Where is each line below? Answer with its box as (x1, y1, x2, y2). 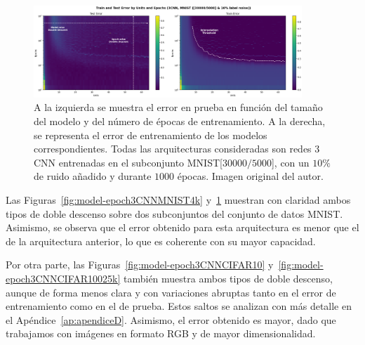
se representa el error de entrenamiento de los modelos (34, 127, 267, 142)
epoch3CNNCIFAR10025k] (6, 271, 121, 285)
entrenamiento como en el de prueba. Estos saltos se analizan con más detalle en (6, 299, 352, 313)
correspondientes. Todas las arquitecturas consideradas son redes (34, 141, 312, 156)
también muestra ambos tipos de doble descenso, (124, 271, 333, 285)
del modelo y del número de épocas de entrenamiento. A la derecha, (34, 113, 326, 128)
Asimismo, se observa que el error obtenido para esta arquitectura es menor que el (6, 220, 359, 235)
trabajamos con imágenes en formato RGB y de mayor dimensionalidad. (6, 326, 316, 341)
